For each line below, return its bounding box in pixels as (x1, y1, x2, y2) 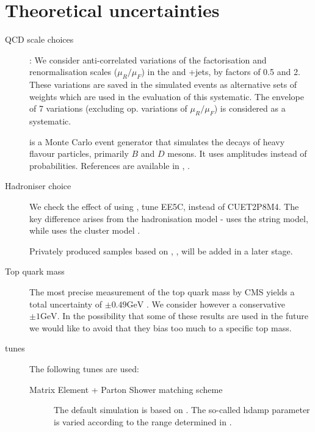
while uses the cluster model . (29, 224, 140, 237)
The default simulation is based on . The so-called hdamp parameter (54, 403, 310, 416)
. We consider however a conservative (146, 297, 285, 310)
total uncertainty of (29, 297, 103, 310)
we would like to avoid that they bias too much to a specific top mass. (29, 321, 292, 334)
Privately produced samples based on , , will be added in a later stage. (29, 244, 293, 257)
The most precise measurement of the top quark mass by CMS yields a (29, 286, 295, 298)
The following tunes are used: (29, 362, 139, 375)
